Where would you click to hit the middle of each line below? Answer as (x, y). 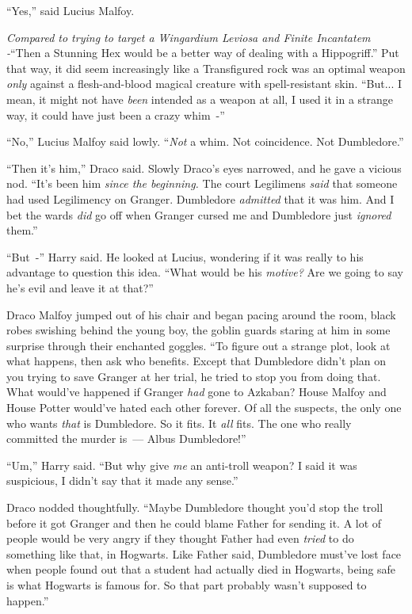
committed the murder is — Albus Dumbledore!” (126, 439)
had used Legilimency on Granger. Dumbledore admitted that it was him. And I (200, 198)
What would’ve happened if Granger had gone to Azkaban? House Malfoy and (196, 392)
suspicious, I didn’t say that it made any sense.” (122, 481)
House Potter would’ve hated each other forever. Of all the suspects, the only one (204, 408)
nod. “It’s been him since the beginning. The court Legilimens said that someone (202, 183)
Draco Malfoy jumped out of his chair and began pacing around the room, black (201, 314)
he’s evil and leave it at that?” (80, 287)
